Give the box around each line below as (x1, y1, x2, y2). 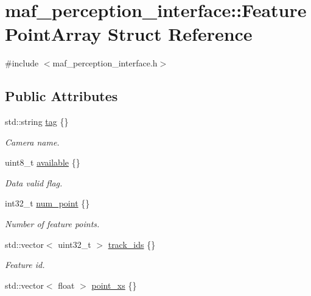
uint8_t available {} (5, 156, 80, 169)
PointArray (5, 21, 102, 46)
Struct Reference (108, 21, 253, 46)
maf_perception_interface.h (52, 57, 158, 69)
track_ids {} (108, 238, 156, 250)
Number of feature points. (5, 217, 100, 230)
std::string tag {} (5, 115, 69, 128)
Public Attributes (5, 86, 118, 105)
